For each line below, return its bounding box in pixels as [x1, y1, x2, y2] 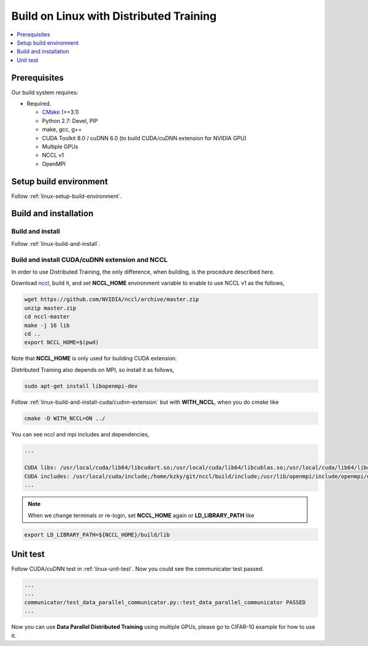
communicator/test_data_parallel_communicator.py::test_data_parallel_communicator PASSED [24, 599, 306, 605]
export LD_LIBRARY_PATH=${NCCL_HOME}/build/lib [24, 531, 170, 538]
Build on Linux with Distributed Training [11, 9, 217, 23]
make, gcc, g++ [42, 126, 82, 133]
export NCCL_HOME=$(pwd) [24, 339, 99, 346]
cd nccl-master [24, 313, 70, 320]
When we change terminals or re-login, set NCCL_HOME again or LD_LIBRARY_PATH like [28, 511, 255, 519]
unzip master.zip [24, 304, 77, 312]
